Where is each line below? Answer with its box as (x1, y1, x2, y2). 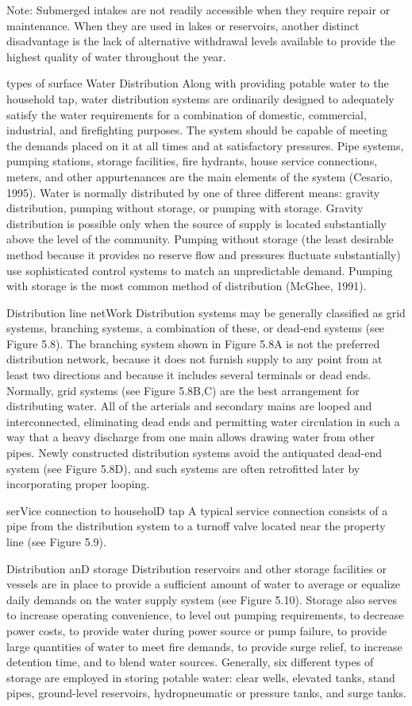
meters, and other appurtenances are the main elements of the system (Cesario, (6, 168, 393, 184)
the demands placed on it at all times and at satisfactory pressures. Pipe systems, (6, 137, 404, 153)
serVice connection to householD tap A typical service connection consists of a (6, 502, 388, 518)
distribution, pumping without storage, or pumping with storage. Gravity (6, 200, 364, 216)
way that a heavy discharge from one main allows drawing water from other (6, 429, 375, 445)
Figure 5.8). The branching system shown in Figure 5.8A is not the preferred (6, 335, 380, 351)
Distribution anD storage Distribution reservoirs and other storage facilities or (6, 560, 387, 576)
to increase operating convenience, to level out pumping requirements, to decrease (6, 607, 404, 623)
